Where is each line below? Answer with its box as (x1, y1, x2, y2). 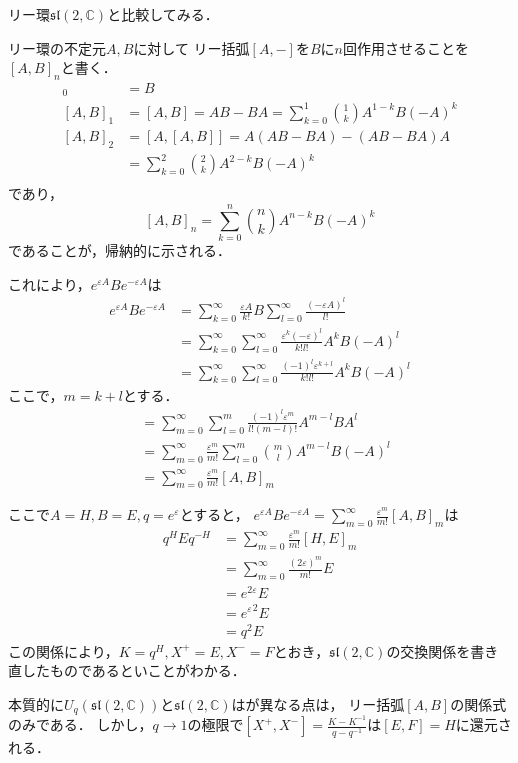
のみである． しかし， (8, 714, 153, 735)
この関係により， (8, 640, 119, 661)
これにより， (8, 273, 91, 294)
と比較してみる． (107, 4, 219, 24)
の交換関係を (386, 640, 471, 661)
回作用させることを (342, 37, 469, 58)
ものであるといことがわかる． (49, 660, 246, 681)
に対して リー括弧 (133, 37, 250, 58)
